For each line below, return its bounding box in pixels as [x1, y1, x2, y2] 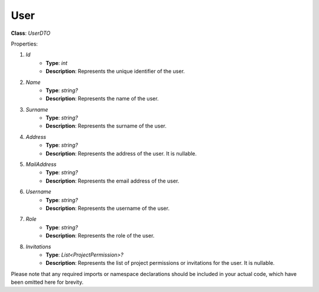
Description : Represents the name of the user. [45, 95, 159, 102]
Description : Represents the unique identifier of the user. [45, 68, 185, 75]
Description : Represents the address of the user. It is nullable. [45, 150, 197, 157]
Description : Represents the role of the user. [45, 232, 155, 239]
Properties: [11, 40, 38, 47]
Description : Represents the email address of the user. [45, 177, 180, 184]
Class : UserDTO [11, 30, 51, 37]
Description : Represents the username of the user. [45, 205, 170, 212]
